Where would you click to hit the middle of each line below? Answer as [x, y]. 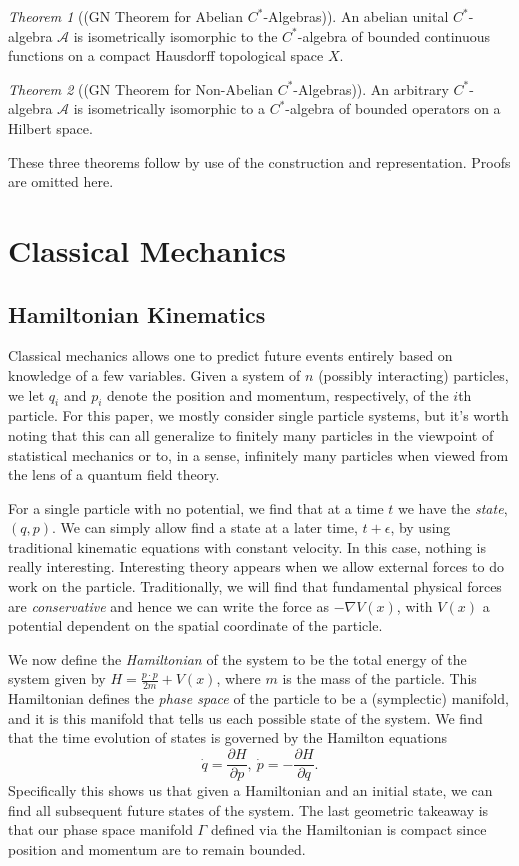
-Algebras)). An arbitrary [371, 88]
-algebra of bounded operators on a [393, 108]
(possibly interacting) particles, [413, 374]
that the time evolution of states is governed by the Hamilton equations [227, 737]
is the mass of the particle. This [379, 678]
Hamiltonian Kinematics [137, 313]
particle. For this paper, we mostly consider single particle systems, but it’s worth [258, 415]
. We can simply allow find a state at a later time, [205, 527]
